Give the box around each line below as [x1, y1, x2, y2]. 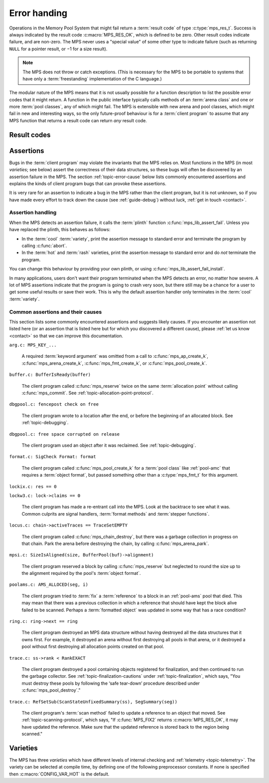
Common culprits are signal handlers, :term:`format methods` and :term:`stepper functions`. [21, 511, 210, 517]
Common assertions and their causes [9, 308, 102, 315]
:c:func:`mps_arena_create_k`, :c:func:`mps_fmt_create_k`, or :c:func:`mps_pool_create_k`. [21, 360, 207, 366]
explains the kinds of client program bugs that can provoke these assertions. [9, 180, 166, 187]
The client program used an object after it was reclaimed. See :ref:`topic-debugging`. [21, 442, 196, 448]
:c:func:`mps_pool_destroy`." [21, 687, 81, 693]
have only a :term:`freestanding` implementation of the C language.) [22, 75, 162, 82]
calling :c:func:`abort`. [21, 243, 67, 249]
